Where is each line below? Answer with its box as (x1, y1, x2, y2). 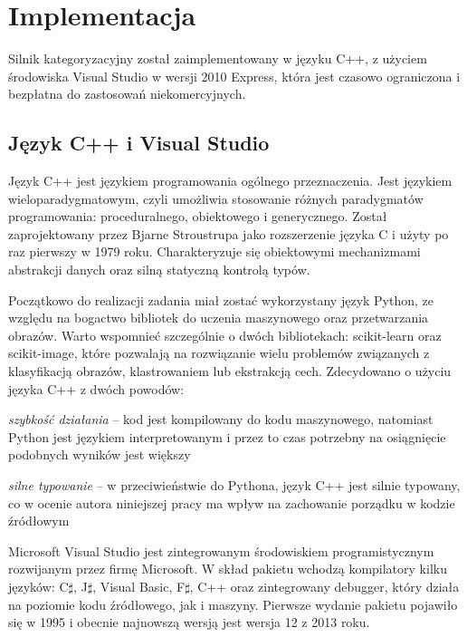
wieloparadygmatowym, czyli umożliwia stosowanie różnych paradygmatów (8, 188, 424, 208)
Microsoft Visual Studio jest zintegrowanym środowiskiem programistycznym (8, 541, 434, 560)
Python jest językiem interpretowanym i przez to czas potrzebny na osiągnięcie (8, 427, 446, 446)
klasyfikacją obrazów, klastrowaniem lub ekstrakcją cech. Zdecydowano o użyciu (8, 362, 452, 381)
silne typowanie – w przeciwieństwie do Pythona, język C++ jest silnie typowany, (8, 476, 461, 495)
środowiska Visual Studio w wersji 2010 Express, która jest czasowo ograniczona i (8, 66, 461, 85)
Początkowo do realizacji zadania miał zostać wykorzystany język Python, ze (8, 290, 434, 309)
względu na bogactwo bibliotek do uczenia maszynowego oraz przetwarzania (8, 308, 429, 327)
